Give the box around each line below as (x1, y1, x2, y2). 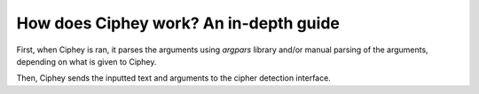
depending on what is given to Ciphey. (16, 56, 157, 67)
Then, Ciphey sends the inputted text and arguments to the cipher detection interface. (16, 73, 332, 83)
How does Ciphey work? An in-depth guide (16, 13, 341, 33)
